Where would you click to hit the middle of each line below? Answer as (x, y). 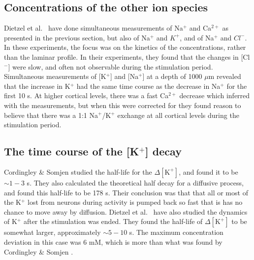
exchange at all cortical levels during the (178, 115)
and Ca (200, 28)
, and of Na (197, 37)
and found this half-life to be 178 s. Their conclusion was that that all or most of (126, 192)
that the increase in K (37, 86)
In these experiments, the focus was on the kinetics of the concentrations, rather (125, 47)
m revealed (225, 76)
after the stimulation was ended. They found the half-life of (113, 221)
